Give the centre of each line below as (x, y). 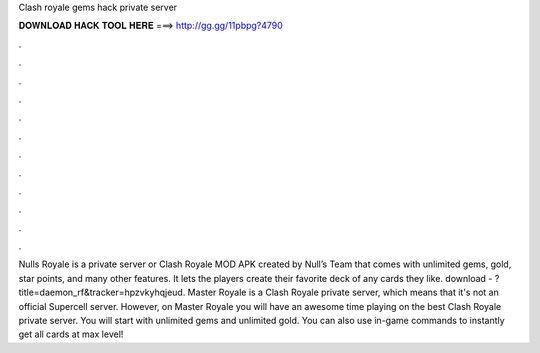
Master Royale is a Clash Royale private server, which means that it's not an (343, 292)
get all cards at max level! (71, 334)
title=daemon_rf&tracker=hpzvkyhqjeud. (102, 292)
